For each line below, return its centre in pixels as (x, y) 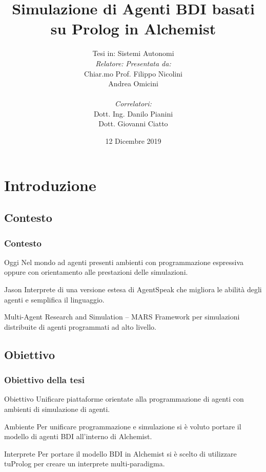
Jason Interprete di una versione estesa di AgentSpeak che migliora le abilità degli (133, 289)
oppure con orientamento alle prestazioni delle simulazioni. (96, 272)
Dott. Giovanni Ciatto (133, 124)
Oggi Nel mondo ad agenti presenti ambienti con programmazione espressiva (124, 262)
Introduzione (50, 185)
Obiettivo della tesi (44, 380)
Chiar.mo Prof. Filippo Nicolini (133, 73)
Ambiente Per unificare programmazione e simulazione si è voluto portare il (123, 426)
